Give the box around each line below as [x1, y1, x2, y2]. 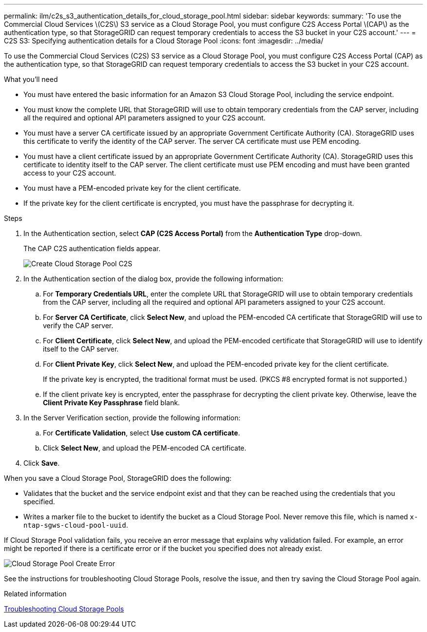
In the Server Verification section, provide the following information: [23, 414, 241, 422]
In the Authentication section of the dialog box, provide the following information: [23, 275, 284, 283]
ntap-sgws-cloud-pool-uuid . [23, 521, 128, 529]
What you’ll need [4, 75, 58, 83]
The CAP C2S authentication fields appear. [23, 244, 161, 253]
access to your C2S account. [23, 169, 116, 177]
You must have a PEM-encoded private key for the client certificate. [23, 184, 241, 192]
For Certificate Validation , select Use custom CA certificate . [43, 429, 240, 437]
